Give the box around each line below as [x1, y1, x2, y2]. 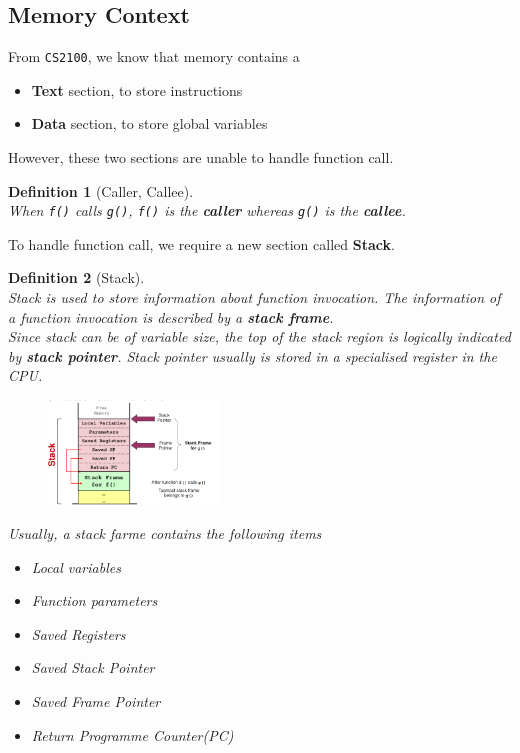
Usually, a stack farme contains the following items [8, 522, 322, 543]
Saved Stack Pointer [31, 657, 155, 678]
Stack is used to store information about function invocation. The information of [8, 287, 501, 308]
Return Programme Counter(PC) [31, 724, 234, 745]
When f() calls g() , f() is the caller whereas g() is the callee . [8, 200, 406, 221]
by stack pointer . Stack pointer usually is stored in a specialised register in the [8, 345, 497, 366]
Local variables [31, 556, 121, 577]
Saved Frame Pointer [31, 690, 161, 711]
